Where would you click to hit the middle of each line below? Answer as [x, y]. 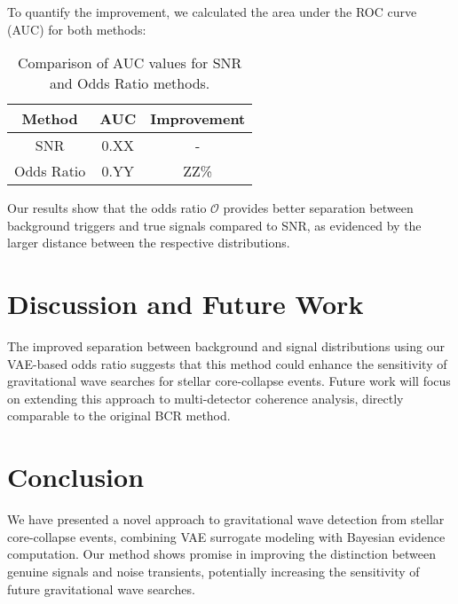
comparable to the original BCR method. [119, 416]
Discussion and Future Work [186, 304]
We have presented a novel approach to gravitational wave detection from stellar [226, 519]
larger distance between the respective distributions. [149, 243]
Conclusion [76, 477]
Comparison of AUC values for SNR [130, 63]
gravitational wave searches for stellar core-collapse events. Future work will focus [229, 381]
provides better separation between [318, 208]
